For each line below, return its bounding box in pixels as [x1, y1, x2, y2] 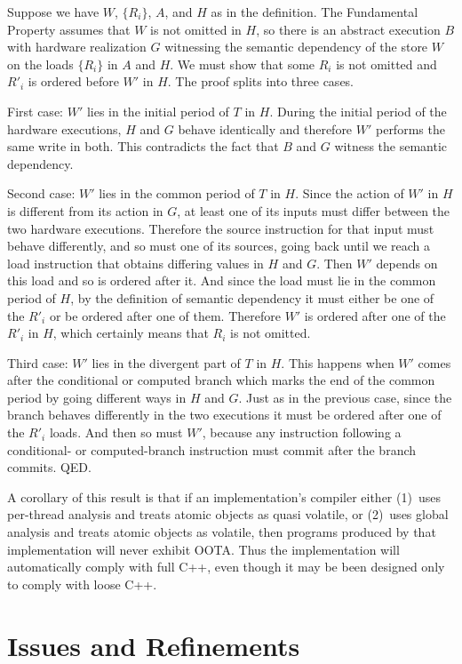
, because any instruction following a [202, 423, 402, 442]
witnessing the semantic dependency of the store [164, 37, 428, 56]
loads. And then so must [49, 423, 183, 442]
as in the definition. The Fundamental [211, 3, 418, 20]
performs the [375, 119, 445, 138]
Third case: [7, 353, 68, 372]
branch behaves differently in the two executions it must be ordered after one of [7, 405, 442, 424]
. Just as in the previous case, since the [238, 388, 452, 406]
